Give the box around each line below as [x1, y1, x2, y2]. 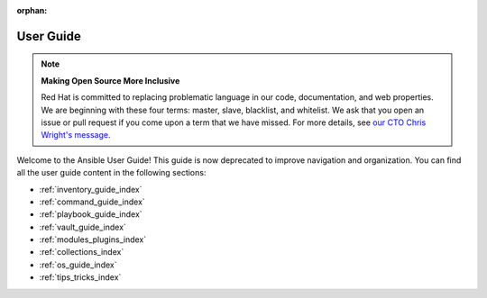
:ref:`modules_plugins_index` [39, 234, 147, 245]
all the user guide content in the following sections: [16, 167, 207, 178]
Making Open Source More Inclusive [41, 75, 180, 86]
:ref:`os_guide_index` [39, 259, 117, 270]
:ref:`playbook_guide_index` [39, 209, 143, 220]
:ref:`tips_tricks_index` [39, 272, 122, 283]
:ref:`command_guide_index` [39, 196, 146, 207]
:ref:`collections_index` [39, 247, 124, 257]
